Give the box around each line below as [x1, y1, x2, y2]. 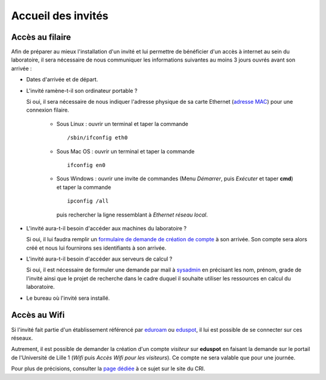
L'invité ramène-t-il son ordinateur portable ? [26, 87, 138, 94]
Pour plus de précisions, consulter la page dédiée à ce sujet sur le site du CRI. [11, 365, 205, 372]
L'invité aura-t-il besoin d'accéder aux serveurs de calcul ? [26, 255, 173, 262]
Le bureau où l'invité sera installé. [26, 294, 110, 302]
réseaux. [11, 334, 33, 341]
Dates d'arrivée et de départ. [26, 76, 98, 83]
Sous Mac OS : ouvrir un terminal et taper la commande [56, 148, 195, 155]
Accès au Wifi [11, 310, 65, 320]
